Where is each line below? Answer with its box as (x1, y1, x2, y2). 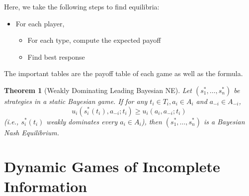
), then (141, 116, 162, 126)
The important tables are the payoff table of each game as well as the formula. (4, 68, 243, 79)
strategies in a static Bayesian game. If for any (4, 96, 148, 106)
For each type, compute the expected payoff (27, 35, 161, 45)
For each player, (15, 18, 65, 28)
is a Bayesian (204, 116, 245, 126)
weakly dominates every (46, 116, 118, 126)
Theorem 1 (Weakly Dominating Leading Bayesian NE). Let (4, 85, 192, 95)
